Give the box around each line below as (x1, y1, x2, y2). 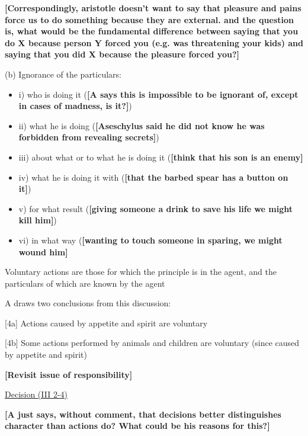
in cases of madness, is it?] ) (18, 100, 132, 112)
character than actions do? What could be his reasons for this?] (5, 419, 270, 432)
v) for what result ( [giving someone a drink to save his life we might (18, 202, 293, 214)
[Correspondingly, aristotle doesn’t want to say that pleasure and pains (5, 2, 301, 14)
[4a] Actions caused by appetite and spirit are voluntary (5, 316, 208, 329)
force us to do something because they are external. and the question (5, 13, 294, 25)
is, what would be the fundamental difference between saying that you (5, 25, 299, 37)
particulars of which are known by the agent (5, 277, 165, 289)
